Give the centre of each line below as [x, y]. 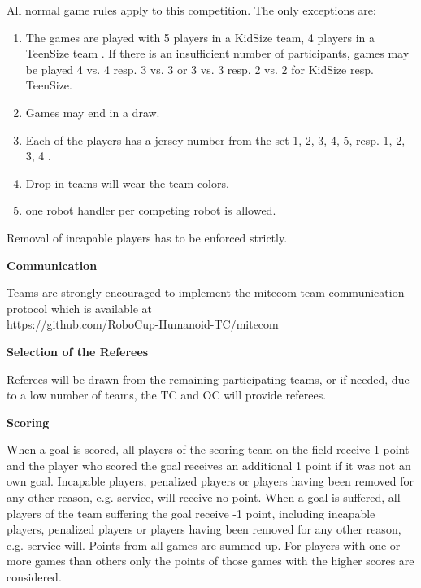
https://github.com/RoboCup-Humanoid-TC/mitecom [143, 324]
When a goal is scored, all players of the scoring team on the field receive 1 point [208, 449]
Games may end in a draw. [93, 112]
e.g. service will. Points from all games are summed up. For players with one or [204, 544]
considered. [34, 577]
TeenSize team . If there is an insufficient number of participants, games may [217, 53]
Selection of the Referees [78, 351]
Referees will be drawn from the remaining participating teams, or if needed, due [208, 379]
